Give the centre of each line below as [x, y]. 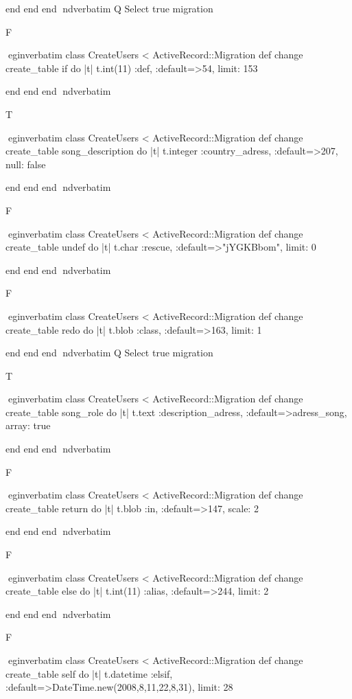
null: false [26, 164]
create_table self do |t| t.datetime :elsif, [89, 673]
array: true [28, 425]
